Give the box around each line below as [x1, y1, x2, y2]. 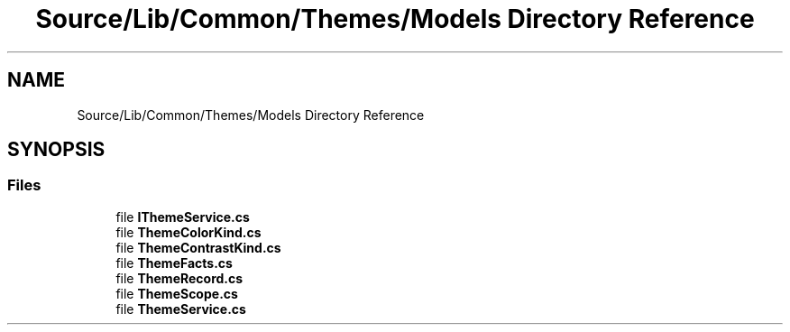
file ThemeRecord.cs [115, 270, 243, 286]
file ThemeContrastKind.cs [115, 239, 281, 255]
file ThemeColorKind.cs [115, 224, 262, 240]
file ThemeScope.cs [115, 285, 238, 301]
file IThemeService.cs [115, 208, 250, 225]
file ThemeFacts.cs [115, 254, 233, 271]
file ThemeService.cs [115, 300, 246, 317]
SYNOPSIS [7, 138, 106, 161]
